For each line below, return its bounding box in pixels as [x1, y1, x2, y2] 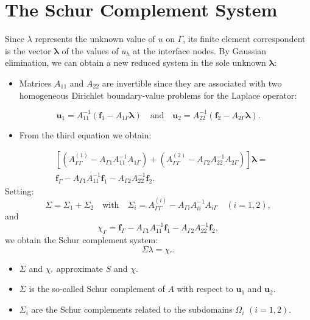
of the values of [62, 44, 119, 57]
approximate [56, 261, 103, 274]
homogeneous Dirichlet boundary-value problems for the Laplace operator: [19, 88, 297, 101]
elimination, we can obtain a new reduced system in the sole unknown [5, 56, 266, 69]
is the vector [5, 44, 51, 57]
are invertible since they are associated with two [102, 76, 282, 89]
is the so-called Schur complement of [29, 282, 165, 295]
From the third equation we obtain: [19, 128, 152, 141]
